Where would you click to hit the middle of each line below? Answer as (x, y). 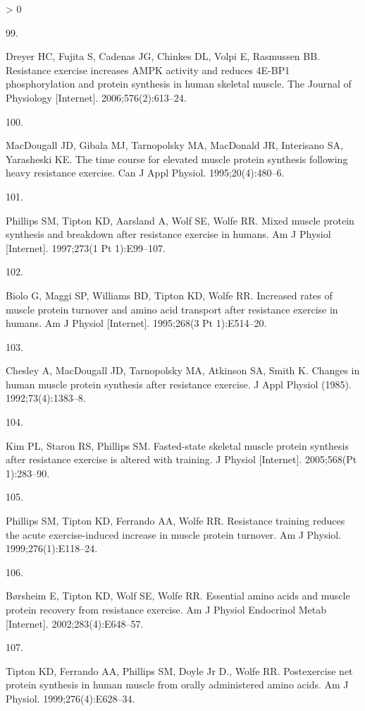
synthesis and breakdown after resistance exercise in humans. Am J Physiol (168, 234)
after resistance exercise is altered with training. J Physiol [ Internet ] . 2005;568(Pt (181, 459)
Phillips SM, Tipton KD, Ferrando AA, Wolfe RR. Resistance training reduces (175, 521)
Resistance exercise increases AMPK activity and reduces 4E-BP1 (148, 70)
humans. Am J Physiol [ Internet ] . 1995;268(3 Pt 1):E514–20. (136, 323)
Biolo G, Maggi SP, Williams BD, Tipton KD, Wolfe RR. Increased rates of (169, 295)
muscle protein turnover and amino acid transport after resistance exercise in (172, 309)
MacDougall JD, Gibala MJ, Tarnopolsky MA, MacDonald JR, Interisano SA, (174, 145)
